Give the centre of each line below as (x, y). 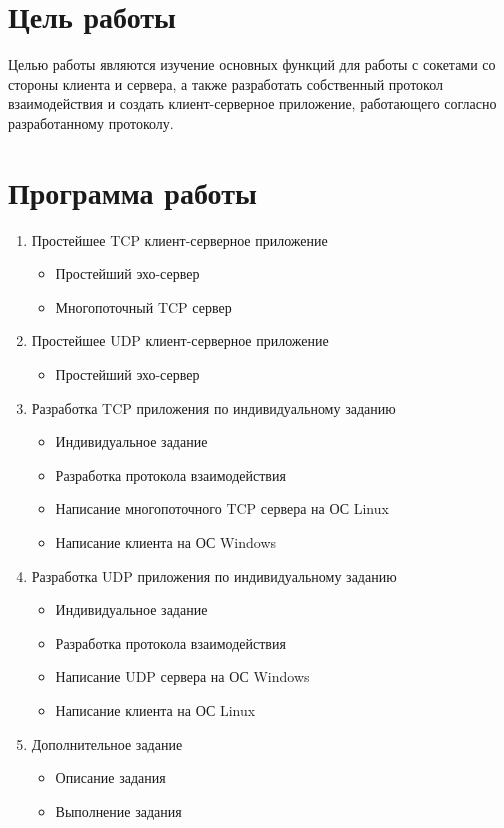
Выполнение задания (118, 810)
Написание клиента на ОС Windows (166, 541)
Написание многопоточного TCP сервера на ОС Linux (222, 508)
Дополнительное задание (107, 743)
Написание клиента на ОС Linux (155, 709)
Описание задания (110, 777)
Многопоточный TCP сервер (143, 306)
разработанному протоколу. (91, 122)
